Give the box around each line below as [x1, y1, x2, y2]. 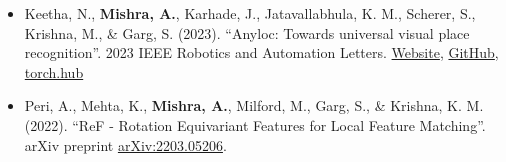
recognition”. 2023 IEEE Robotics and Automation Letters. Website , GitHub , [24, 42, 499, 63]
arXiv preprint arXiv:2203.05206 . [24, 134, 227, 155]
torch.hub [24, 61, 84, 82]
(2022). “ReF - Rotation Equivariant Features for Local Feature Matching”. [24, 114, 486, 135]
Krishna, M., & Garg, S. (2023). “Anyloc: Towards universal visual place [24, 22, 470, 43]
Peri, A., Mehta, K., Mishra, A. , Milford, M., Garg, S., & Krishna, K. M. [24, 95, 484, 116]
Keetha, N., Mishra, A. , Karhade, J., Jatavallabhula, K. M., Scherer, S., [24, 3, 476, 23]
